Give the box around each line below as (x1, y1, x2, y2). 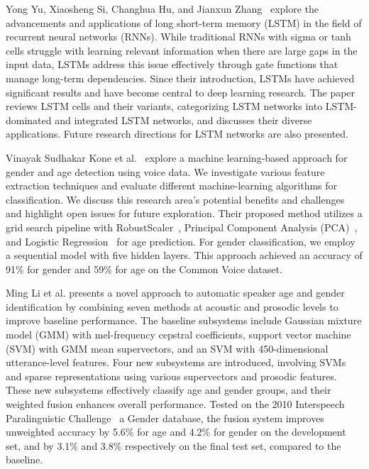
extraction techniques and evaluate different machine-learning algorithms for (6, 178, 338, 193)
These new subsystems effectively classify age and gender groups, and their (6, 382, 331, 397)
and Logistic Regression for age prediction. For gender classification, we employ (6, 233, 356, 248)
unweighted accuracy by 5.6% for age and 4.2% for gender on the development (6, 424, 346, 439)
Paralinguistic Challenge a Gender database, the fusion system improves (6, 410, 324, 425)
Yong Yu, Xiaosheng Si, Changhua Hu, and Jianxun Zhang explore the (6, 1, 319, 16)
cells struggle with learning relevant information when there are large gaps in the (6, 43, 358, 57)
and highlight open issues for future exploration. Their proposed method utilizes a (6, 206, 363, 221)
